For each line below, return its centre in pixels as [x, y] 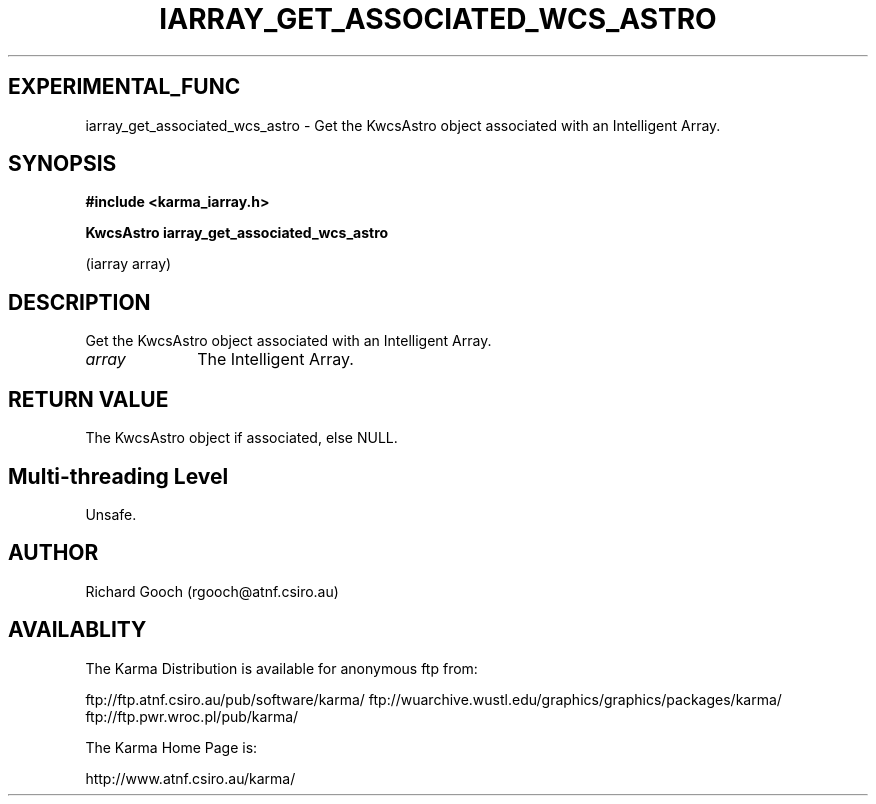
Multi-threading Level [118, 476]
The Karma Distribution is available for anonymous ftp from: [281, 668]
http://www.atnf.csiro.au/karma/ [190, 778]
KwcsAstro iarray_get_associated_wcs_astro [237, 233]
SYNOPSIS [62, 164]
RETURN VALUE [88, 399]
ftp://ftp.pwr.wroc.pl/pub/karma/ [192, 716]
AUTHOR [53, 553]
